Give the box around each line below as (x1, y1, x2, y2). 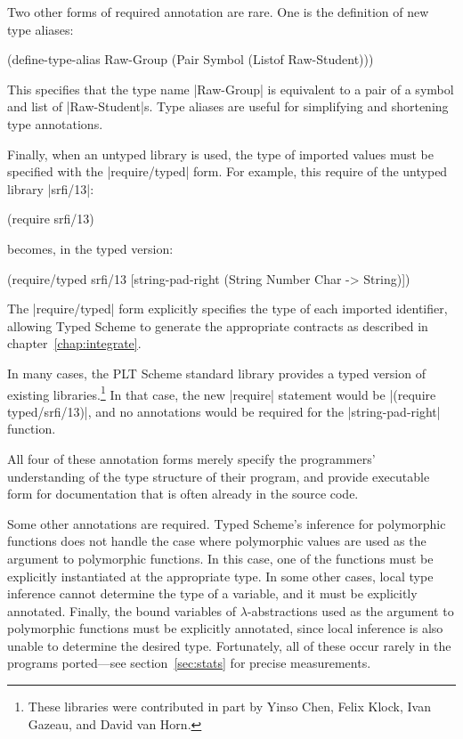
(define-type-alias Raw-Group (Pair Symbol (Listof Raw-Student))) (7, 50, 374, 69)
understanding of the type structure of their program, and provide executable (7, 467, 430, 485)
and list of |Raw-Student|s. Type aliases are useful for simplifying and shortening (7, 97, 449, 116)
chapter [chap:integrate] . (7, 334, 142, 353)
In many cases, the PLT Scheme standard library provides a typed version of (7, 363, 426, 382)
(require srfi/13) (7, 209, 94, 228)
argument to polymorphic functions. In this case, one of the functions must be (7, 548, 434, 567)
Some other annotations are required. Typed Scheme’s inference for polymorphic (7, 514, 446, 532)
